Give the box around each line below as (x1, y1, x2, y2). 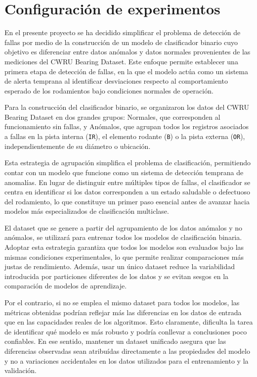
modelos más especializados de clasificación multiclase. (4, 206, 169, 216)
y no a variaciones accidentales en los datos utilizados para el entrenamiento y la (4, 355, 249, 366)
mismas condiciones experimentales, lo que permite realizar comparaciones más (4, 251, 244, 262)
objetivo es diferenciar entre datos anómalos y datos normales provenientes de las (4, 47, 251, 57)
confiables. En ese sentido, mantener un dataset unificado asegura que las (4, 336, 226, 346)
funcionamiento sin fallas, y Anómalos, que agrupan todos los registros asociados (4, 121, 249, 132)
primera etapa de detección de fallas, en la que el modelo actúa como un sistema (4, 66, 248, 76)
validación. (4, 365, 37, 376)
